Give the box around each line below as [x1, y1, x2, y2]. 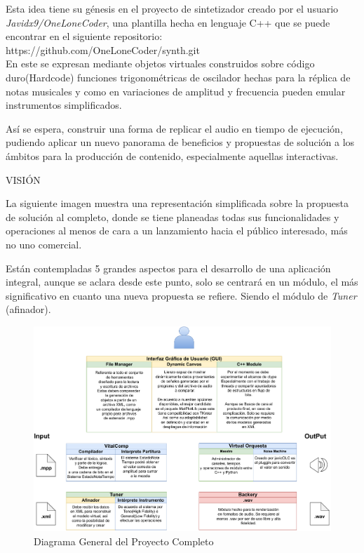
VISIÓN [6, 172, 41, 187]
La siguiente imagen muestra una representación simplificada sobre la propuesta [6, 196, 349, 211]
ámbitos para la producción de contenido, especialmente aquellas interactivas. [6, 148, 339, 163]
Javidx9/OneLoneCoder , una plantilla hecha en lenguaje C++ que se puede [6, 15, 330, 29]
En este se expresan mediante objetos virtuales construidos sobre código [6, 56, 315, 71]
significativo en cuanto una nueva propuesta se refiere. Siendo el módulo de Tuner [6, 288, 357, 302]
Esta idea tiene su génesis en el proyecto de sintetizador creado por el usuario [6, 1, 339, 15]
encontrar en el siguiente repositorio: [6, 29, 163, 44]
